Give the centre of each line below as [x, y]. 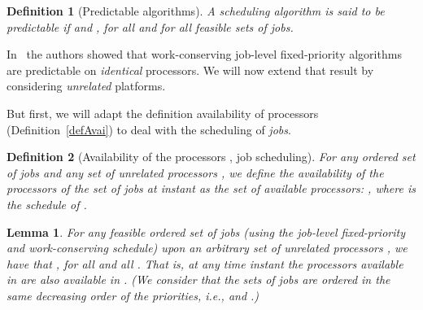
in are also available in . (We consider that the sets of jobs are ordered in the [198, 279]
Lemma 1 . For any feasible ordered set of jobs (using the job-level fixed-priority [206, 231]
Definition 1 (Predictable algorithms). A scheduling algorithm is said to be [196, 11]
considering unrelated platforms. [86, 86]
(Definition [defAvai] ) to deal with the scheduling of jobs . [149, 129]
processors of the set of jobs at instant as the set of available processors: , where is [211, 188]
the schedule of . [47, 204]
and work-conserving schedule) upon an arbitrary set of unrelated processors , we [207, 248]
